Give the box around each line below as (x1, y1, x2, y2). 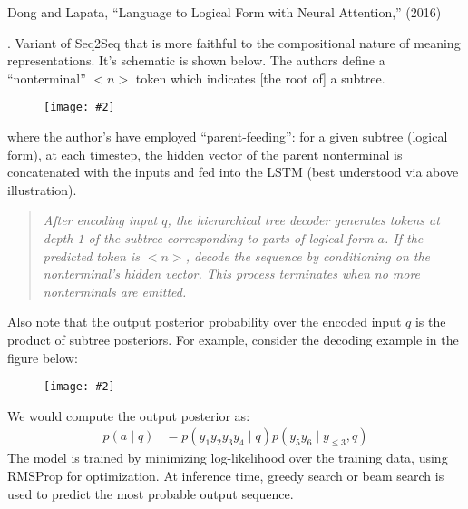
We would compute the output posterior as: (7, 406, 250, 425)
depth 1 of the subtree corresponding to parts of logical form (43, 229, 374, 247)
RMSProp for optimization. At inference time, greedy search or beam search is (7, 466, 444, 485)
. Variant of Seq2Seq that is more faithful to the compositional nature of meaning (7, 33, 461, 52)
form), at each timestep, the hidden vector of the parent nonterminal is (7, 144, 403, 163)
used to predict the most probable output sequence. (7, 484, 294, 503)
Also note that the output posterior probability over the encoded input (7, 312, 402, 331)
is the (414, 312, 446, 331)
